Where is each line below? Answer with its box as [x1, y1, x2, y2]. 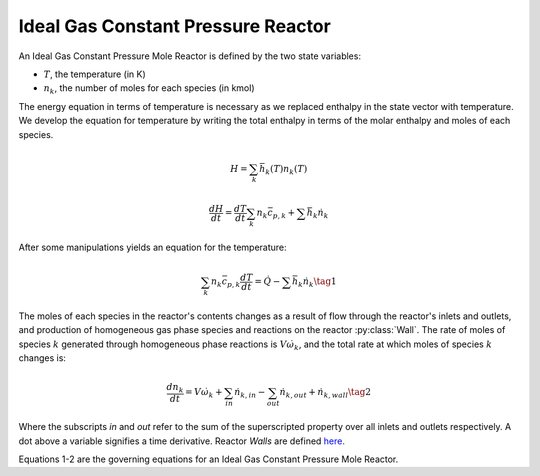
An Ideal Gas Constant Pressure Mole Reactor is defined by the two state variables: [18, 50, 362, 62]
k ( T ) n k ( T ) [265, 163, 308, 177]
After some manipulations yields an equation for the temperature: [18, 241, 287, 254]
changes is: [18, 352, 67, 364]
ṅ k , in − [233, 386, 266, 400]
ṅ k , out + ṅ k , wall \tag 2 [279, 386, 372, 400]
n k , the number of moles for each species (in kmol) [43, 82, 255, 97]
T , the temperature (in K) [43, 68, 147, 80]
